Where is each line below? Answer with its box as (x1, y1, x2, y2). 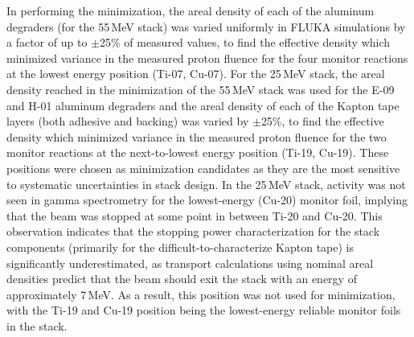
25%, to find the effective (260, 113, 384, 129)
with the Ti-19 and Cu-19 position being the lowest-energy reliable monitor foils (6, 302, 401, 319)
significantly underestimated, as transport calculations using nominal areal (6, 254, 374, 271)
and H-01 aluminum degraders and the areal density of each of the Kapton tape (6, 97, 400, 113)
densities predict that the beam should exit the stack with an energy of (6, 270, 357, 287)
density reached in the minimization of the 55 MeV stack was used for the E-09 (6, 80, 395, 97)
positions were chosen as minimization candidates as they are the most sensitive (6, 159, 400, 176)
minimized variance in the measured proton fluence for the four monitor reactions (6, 49, 408, 66)
